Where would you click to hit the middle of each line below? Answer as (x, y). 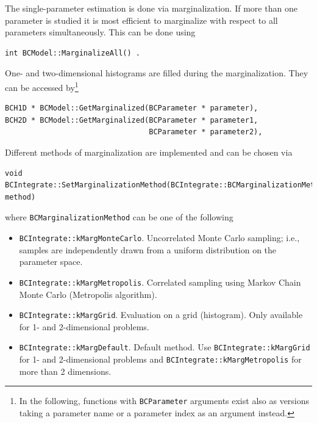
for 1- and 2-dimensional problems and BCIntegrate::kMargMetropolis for (160, 359)
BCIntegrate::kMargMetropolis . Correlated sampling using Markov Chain (160, 282)
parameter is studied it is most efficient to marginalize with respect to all (141, 20)
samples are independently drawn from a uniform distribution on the (148, 249)
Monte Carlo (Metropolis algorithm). (88, 294)
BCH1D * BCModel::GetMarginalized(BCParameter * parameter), (132, 108)
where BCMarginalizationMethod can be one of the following (119, 217)
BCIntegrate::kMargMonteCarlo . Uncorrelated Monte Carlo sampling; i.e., (159, 238)
